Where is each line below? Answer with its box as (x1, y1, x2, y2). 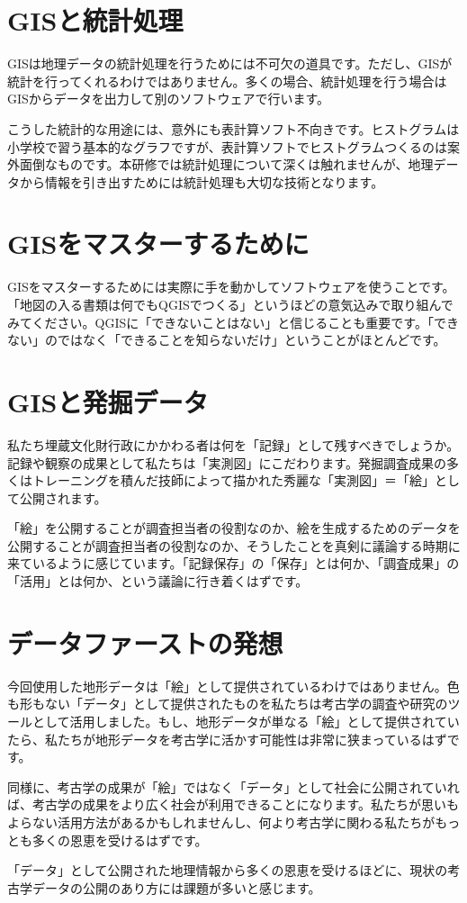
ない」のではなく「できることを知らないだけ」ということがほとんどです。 (7, 330, 446, 349)
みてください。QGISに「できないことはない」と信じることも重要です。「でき (7, 312, 459, 331)
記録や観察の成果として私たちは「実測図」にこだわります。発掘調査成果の (7, 453, 446, 472)
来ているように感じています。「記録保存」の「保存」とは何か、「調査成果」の (7, 554, 460, 573)
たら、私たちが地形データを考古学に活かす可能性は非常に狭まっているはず (7, 729, 447, 748)
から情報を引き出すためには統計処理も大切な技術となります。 (19, 172, 384, 191)
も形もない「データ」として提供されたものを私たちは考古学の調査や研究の (7, 694, 448, 713)
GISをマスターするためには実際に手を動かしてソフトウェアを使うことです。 (7, 277, 455, 296)
